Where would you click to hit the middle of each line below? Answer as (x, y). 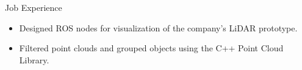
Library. (34, 59)
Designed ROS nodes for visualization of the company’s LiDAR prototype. (158, 27)
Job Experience (34, 7)
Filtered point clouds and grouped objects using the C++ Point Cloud (151, 48)
